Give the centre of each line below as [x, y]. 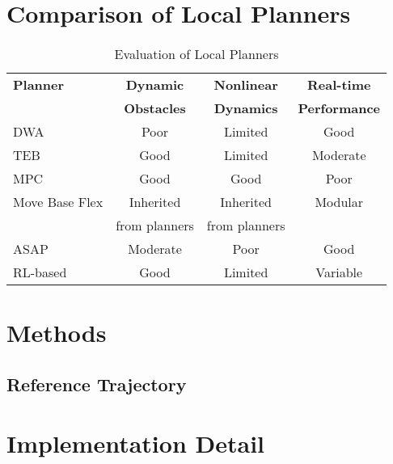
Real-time [339, 85]
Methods [57, 333]
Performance [339, 108]
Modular [339, 202]
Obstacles [155, 108]
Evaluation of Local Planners [196, 54]
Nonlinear [246, 85]
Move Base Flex [58, 202]
